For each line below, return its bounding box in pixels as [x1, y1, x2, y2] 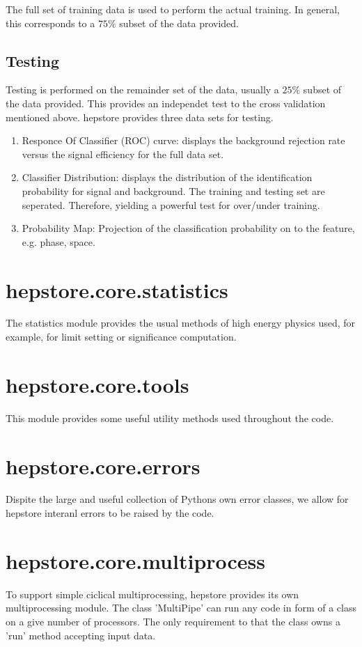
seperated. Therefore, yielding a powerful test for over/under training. [22, 197, 320, 212]
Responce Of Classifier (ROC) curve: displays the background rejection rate [22, 133, 345, 148]
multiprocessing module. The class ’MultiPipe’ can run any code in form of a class [6, 600, 356, 615]
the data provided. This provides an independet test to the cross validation [6, 95, 326, 110]
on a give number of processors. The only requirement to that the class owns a [6, 614, 340, 628]
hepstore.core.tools [6, 370, 189, 398]
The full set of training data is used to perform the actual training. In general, [6, 2, 340, 16]
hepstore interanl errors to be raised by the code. [6, 506, 214, 520]
